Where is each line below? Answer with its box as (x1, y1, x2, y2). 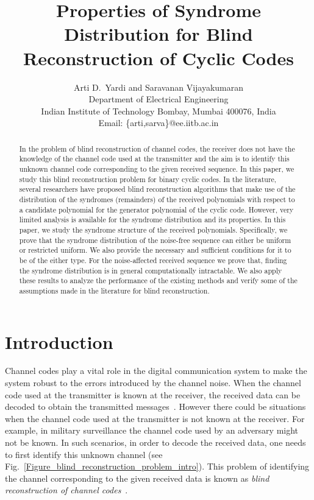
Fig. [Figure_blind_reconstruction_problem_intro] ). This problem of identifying (5, 460, 310, 473)
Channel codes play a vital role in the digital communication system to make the (5, 364, 307, 377)
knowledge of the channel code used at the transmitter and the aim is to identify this (19, 153, 290, 164)
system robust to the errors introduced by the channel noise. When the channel (5, 376, 301, 389)
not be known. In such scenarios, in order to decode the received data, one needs (5, 436, 306, 449)
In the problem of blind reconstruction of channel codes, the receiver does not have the (19, 143, 295, 153)
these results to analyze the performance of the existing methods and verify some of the (19, 275, 298, 286)
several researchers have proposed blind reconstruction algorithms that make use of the (19, 184, 296, 194)
